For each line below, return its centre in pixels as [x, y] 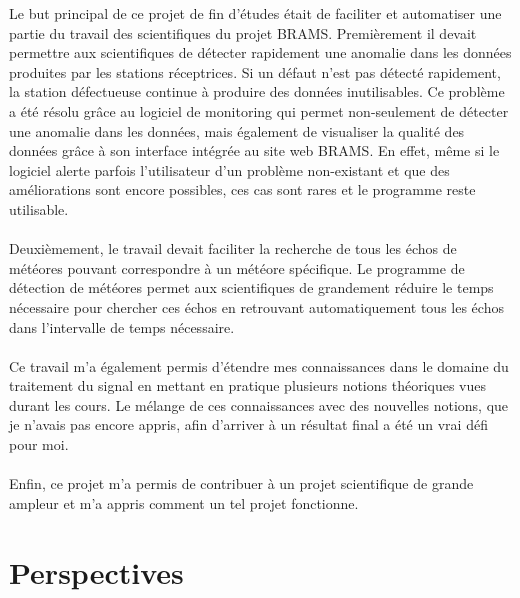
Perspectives [96, 571]
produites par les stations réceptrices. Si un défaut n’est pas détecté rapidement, [255, 71]
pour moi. [39, 444]
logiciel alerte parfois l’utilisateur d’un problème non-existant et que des [229, 169]
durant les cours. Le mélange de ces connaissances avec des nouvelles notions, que [259, 404]
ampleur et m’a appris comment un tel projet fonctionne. [184, 502]
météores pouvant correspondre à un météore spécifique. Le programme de [237, 267]
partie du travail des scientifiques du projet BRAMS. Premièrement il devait [243, 32]
